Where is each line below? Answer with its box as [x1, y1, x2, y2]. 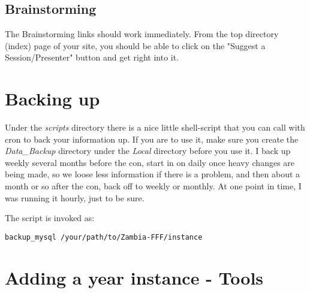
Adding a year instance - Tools [5, 265, 264, 289]
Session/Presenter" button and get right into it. [5, 51, 179, 64]
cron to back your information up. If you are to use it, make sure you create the [5, 132, 299, 145]
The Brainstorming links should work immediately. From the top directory [5, 28, 279, 40]
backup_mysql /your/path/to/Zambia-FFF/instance [5, 232, 203, 241]
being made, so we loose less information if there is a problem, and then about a [5, 168, 300, 180]
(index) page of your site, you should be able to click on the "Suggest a [5, 39, 266, 52]
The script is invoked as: [5, 212, 95, 224]
